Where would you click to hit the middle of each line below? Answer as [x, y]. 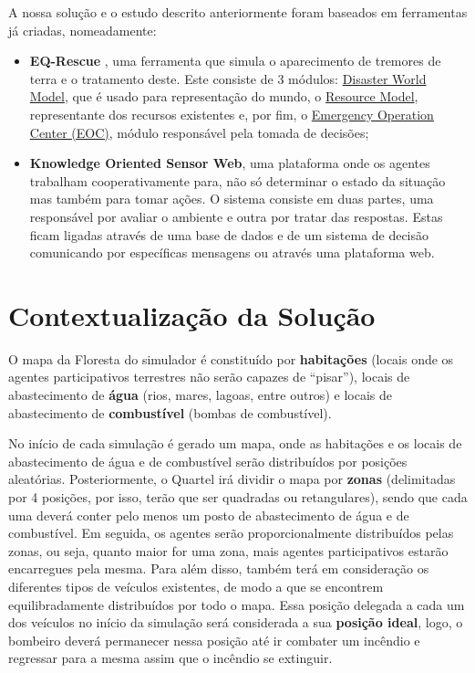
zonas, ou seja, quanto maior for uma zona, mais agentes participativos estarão [228, 550]
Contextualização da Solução [192, 315]
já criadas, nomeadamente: [83, 30]
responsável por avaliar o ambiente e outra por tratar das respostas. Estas [236, 216]
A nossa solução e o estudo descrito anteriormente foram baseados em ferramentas [238, 12]
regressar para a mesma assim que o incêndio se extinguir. [170, 658]
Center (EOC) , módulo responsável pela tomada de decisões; [199, 132]
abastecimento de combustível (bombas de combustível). [170, 412]
